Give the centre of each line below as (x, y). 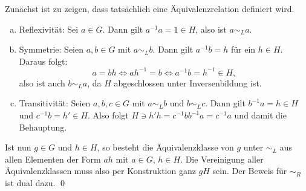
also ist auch (42, 83)
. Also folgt (108, 115)
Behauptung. (43, 127)
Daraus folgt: (43, 61)
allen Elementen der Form (53, 159)
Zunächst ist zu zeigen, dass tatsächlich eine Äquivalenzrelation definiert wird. (150, 8)
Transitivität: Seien (55, 103)
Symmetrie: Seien (51, 49)
